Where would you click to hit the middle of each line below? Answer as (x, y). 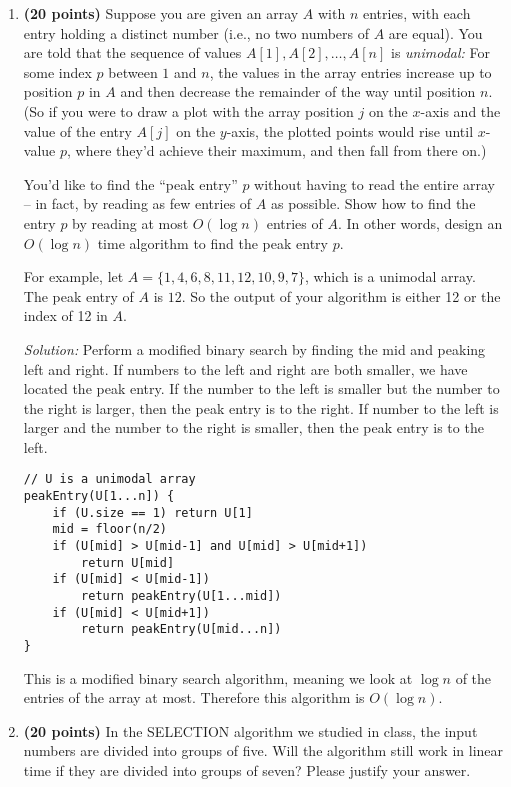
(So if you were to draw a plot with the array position (188, 110)
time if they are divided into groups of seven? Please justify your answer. (247, 770)
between (133, 71)
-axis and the (460, 110)
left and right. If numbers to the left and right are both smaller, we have (245, 368)
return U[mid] (128, 562)
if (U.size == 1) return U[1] (152, 512)
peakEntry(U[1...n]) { (99, 496)
